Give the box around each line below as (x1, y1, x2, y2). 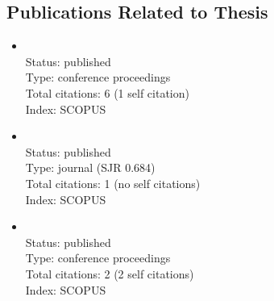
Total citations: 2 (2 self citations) (25, 265, 194, 282)
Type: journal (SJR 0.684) (25, 159, 156, 176)
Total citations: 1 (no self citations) (25, 174, 201, 191)
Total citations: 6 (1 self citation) (25, 84, 189, 101)
